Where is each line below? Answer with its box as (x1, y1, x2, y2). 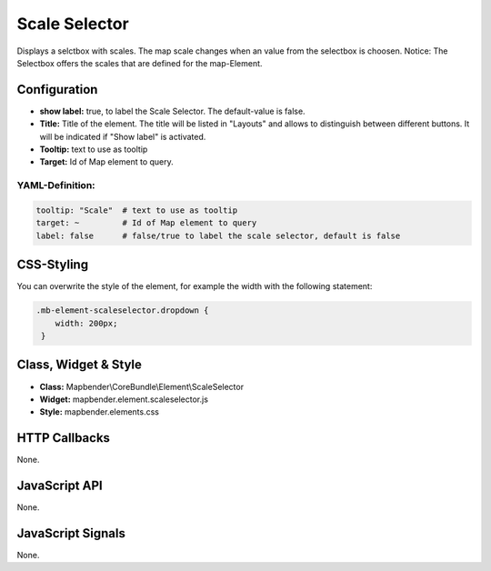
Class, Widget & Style (16, 357, 143, 373)
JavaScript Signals (16, 526, 126, 541)
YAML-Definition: (16, 179, 95, 192)
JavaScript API (16, 478, 104, 493)
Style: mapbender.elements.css (39, 406, 159, 417)
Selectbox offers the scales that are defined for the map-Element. (16, 57, 263, 68)
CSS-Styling (16, 257, 89, 273)
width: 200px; (55, 318, 118, 328)
